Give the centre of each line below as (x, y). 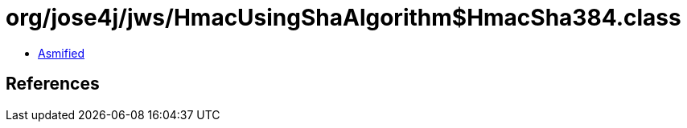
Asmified (62, 53)
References (53, 84)
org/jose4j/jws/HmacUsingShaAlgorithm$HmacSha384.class (343, 18)
